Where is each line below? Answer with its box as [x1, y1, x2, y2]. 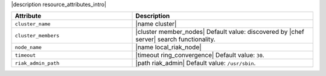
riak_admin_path [14, 60, 60, 66]
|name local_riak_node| [135, 43, 202, 51]
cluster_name [14, 21, 51, 27]
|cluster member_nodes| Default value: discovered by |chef [135, 28, 304, 36]
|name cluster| [135, 20, 177, 28]
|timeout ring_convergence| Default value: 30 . [135, 51, 265, 60]
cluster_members [14, 32, 60, 39]
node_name [14, 44, 42, 51]
